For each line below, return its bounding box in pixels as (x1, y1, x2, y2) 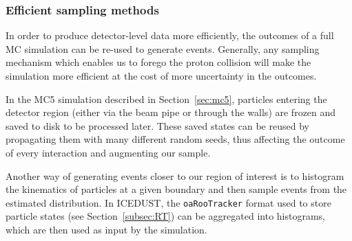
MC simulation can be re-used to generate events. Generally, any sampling (6, 41, 320, 56)
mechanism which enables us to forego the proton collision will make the (6, 55, 311, 69)
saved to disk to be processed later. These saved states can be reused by (6, 118, 309, 133)
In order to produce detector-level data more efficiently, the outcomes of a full (6, 28, 334, 43)
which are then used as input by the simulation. (6, 222, 207, 236)
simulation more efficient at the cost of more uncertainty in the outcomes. (6, 69, 317, 82)
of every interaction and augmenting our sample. (6, 145, 211, 159)
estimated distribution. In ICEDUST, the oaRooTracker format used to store (6, 195, 331, 209)
